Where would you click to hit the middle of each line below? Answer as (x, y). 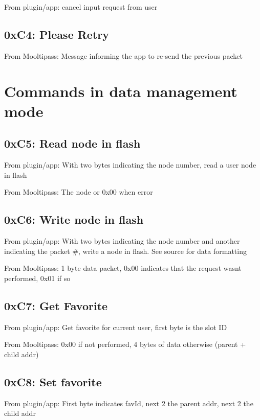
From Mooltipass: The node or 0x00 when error (79, 192)
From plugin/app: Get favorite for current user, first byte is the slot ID (116, 327)
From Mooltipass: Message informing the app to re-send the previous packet (123, 55)
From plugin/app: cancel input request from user (81, 7)
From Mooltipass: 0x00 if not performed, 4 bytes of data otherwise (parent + (125, 344)
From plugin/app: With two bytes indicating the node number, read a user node (130, 165)
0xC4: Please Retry (57, 34)
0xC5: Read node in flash (72, 143)
